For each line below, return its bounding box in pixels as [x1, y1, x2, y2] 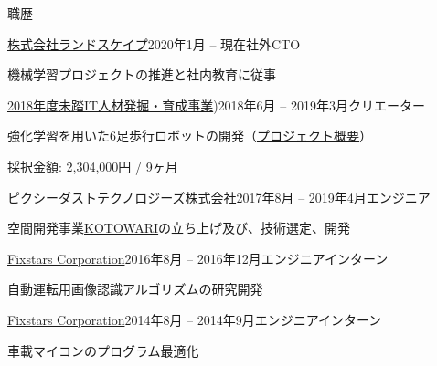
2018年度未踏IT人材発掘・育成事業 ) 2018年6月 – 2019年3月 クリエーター [7, 95, 425, 114]
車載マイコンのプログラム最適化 [7, 340, 199, 360]
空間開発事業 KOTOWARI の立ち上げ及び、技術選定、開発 [7, 218, 351, 237]
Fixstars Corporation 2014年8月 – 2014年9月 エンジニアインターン [7, 309, 382, 329]
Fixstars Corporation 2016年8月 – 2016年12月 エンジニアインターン [7, 248, 389, 267]
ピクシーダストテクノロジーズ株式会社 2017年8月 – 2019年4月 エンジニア [7, 187, 431, 206]
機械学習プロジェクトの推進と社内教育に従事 [7, 65, 276, 84]
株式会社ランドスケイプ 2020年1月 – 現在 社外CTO [7, 34, 301, 53]
